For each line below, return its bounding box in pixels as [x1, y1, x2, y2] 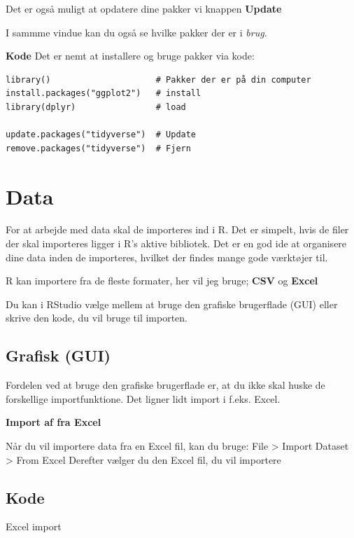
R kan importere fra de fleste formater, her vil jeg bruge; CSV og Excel [6, 273, 318, 288]
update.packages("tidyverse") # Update [6, 130, 197, 140]
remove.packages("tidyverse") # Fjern [6, 143, 191, 153]
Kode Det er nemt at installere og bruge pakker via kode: [6, 48, 255, 63]
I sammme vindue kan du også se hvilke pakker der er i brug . [6, 25, 267, 39]
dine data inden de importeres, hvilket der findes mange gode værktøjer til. [6, 249, 328, 264]
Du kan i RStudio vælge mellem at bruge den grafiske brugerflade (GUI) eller [6, 296, 338, 311]
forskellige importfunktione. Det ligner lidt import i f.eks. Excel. [6, 391, 281, 406]
